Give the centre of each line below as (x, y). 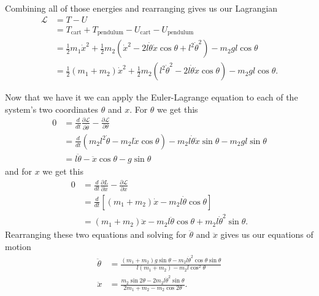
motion (18, 246)
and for (19, 171)
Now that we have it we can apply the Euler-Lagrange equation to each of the (152, 97)
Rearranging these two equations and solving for (96, 234)
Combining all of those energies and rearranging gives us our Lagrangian (141, 8)
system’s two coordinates (52, 109)
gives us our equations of (267, 234)
